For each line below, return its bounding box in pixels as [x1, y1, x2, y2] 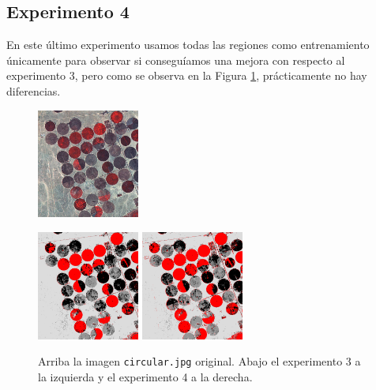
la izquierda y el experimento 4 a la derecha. [38, 369, 253, 385]
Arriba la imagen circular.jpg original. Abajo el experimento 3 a [38, 353, 361, 369]
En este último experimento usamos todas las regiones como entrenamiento [6, 36, 370, 53]
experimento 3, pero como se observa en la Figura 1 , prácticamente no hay [6, 67, 367, 84]
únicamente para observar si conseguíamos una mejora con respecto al [6, 51, 345, 68]
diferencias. [6, 82, 61, 99]
